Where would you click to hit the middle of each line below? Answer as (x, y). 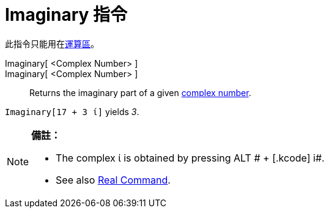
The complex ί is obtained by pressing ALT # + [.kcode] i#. (190, 158)
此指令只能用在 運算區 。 (52, 43)
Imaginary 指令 (66, 15)
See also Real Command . (113, 180)
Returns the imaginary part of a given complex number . (140, 92)
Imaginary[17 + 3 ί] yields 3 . (72, 111)
